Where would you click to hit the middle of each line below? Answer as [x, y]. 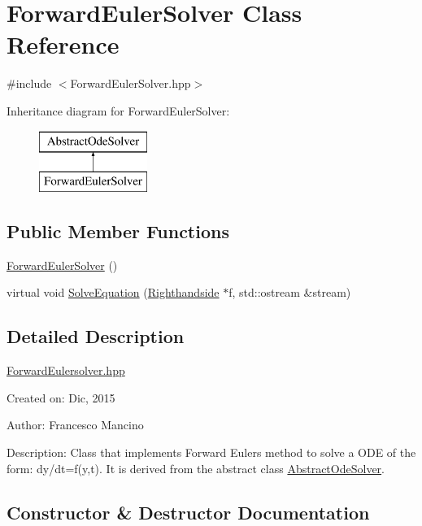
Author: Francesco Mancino [75, 425]
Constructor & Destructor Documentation [188, 512]
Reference [63, 44]
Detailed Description [96, 336]
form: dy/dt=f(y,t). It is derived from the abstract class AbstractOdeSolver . [196, 468]
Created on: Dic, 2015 [61, 397]
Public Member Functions [118, 231]
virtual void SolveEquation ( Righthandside [113, 292]
